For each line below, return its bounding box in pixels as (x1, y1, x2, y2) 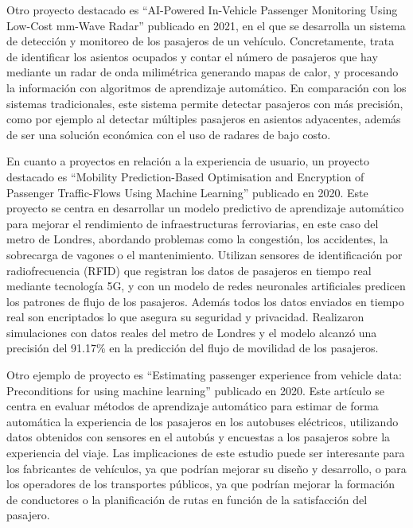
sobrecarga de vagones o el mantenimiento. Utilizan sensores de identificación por (6, 246, 403, 262)
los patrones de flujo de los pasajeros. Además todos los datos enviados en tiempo (6, 293, 404, 309)
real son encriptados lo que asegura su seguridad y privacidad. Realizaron (6, 309, 364, 325)
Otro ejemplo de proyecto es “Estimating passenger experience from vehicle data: (6, 367, 402, 383)
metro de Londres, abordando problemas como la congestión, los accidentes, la (6, 231, 388, 247)
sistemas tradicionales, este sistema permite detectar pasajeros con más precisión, (6, 95, 403, 111)
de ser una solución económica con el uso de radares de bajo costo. (6, 126, 331, 142)
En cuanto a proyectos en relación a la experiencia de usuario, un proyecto (6, 153, 369, 169)
